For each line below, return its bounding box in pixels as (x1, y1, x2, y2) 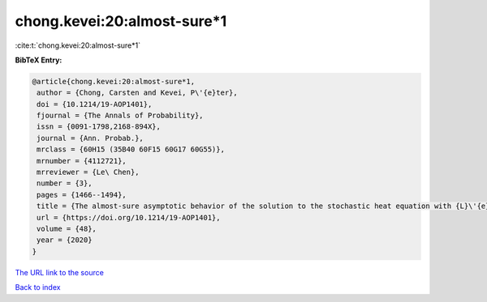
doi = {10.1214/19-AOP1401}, (37, 100, 153, 108)
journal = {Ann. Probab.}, (37, 134, 144, 142)
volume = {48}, (37, 224, 97, 233)
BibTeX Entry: (15, 55, 62, 65)
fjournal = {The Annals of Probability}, (37, 111, 204, 121)
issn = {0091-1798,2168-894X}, (37, 122, 162, 131)
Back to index (15, 283, 61, 292)
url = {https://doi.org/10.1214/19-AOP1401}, (37, 213, 221, 222)
